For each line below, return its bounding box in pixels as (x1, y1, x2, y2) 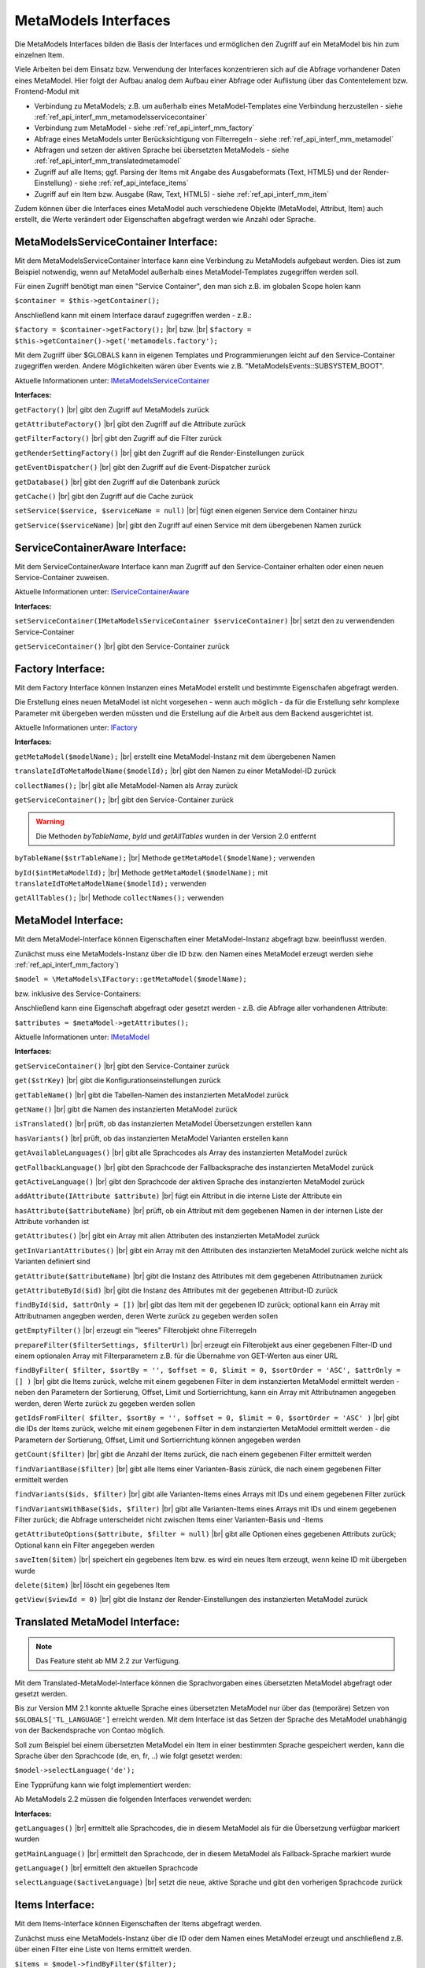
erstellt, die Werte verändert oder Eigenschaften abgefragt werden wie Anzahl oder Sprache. (14, 215, 316, 224)
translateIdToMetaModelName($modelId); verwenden (14, 879, 207, 888)
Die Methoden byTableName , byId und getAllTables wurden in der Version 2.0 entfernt (35, 831, 316, 841)
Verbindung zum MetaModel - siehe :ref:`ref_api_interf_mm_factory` (34, 123, 255, 133)
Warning (35, 817, 65, 827)
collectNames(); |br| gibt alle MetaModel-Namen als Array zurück (14, 780, 238, 790)
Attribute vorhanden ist (14, 1217, 90, 1226)
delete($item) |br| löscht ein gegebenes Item (14, 1581, 171, 1590)
